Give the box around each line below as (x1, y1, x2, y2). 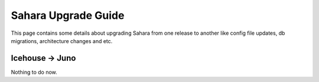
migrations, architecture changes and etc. (11, 37, 113, 44)
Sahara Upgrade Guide (11, 9, 125, 22)
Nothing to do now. (11, 68, 57, 76)
